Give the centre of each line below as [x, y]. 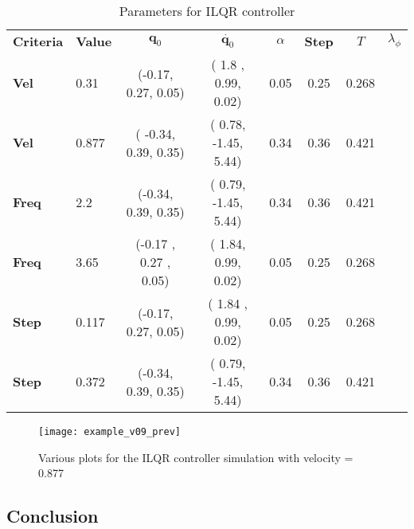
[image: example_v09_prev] [109, 432]
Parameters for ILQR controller [207, 11]
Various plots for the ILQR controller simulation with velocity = [196, 457]
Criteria [38, 41]
